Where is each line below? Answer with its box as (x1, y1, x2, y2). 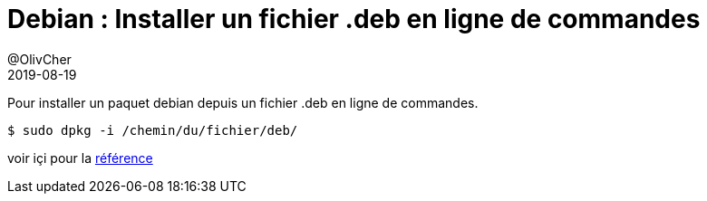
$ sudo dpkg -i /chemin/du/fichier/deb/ (7, 122, 298, 138)
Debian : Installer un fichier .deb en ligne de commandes (7, 4, 701, 34)
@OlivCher (7, 51, 72, 67)
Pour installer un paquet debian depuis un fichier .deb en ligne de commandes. (7, 94, 479, 110)
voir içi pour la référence (7, 149, 153, 166)
